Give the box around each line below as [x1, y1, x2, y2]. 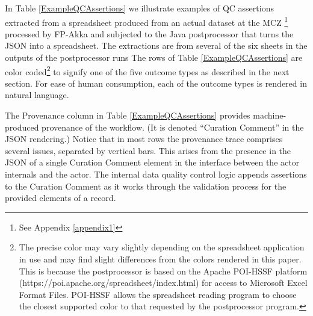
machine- [253, 109, 287, 122]
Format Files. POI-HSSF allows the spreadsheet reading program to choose [19, 288, 297, 300]
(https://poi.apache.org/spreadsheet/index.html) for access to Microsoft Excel [19, 276, 308, 289]
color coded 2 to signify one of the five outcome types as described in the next [5, 63, 290, 78]
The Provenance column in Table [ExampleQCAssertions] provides [5, 109, 250, 122]
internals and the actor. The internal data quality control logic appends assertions [5, 168, 307, 181]
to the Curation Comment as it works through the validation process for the [5, 179, 287, 192]
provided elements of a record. [5, 191, 116, 204]
